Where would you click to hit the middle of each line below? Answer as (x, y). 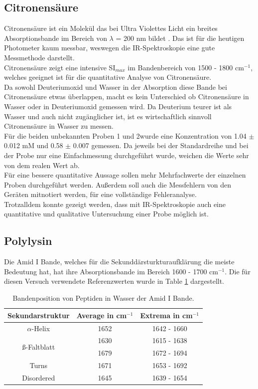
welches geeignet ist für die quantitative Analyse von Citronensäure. (108, 77)
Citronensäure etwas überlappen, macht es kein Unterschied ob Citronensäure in (127, 97)
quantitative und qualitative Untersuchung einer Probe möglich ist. (106, 214)
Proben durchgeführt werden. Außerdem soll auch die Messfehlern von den (118, 184)
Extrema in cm (166, 315)
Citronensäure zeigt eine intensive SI (60, 67)
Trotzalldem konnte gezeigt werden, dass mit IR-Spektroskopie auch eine (115, 204)
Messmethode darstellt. (39, 57)
